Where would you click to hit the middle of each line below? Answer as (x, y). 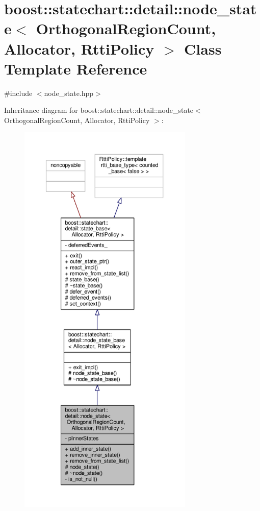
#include (18, 93)
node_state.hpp (69, 93)
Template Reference (76, 68)
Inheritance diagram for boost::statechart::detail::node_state (99, 110)
